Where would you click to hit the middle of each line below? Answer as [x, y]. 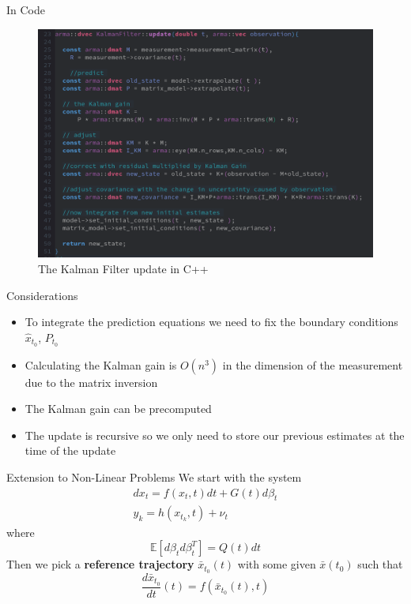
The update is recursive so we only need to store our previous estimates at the [215, 435]
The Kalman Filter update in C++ [123, 269]
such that [380, 564]
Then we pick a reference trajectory [100, 564]
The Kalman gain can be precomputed [118, 409]
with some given [277, 564]
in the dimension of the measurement [313, 364]
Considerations [42, 295]
